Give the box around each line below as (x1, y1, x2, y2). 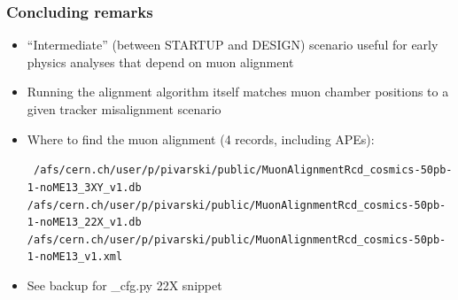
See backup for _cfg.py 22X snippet (27, 276, 222, 295)
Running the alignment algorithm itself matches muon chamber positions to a (27, 82, 449, 101)
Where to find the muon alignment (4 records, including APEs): (27, 129, 375, 148)
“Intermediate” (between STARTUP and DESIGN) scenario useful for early (27, 35, 439, 54)
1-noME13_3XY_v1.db (27, 181, 142, 194)
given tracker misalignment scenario (27, 100, 221, 118)
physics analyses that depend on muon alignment (27, 52, 294, 71)
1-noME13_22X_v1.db (27, 216, 142, 229)
